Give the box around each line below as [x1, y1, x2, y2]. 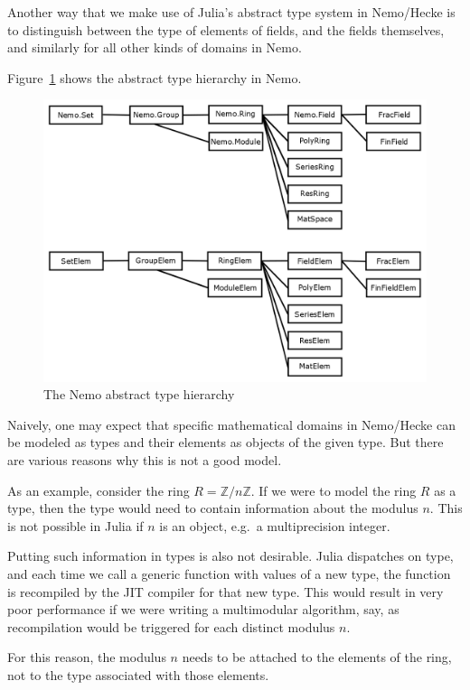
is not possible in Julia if [7, 516, 144, 535]
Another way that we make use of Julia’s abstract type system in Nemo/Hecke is [7, 3, 456, 21]
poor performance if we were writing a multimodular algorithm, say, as [7, 600, 399, 619]
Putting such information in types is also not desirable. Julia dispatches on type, [7, 546, 454, 565]
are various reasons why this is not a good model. [7, 450, 282, 469]
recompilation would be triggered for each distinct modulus [7, 617, 335, 636]
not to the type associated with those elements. [7, 665, 269, 684]
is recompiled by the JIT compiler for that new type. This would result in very [7, 582, 444, 601]
